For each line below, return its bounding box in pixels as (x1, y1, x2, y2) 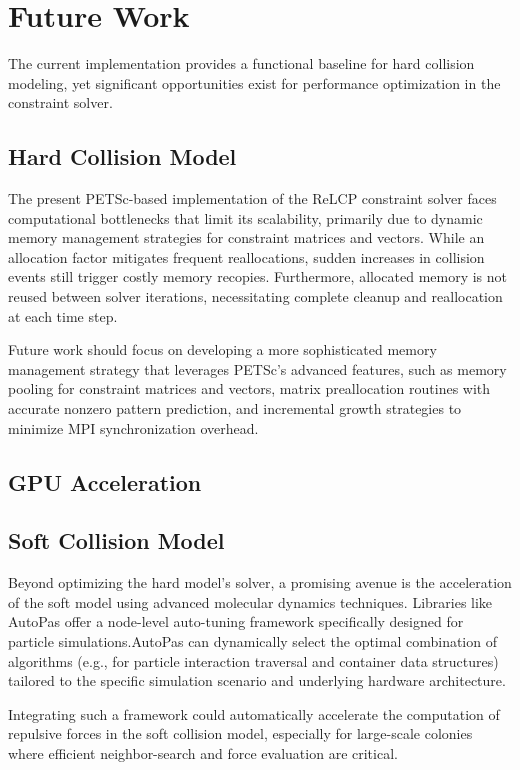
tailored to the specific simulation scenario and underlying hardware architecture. (8, 670, 506, 691)
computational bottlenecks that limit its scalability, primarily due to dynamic (8, 207, 483, 228)
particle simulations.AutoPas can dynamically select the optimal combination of (8, 631, 497, 651)
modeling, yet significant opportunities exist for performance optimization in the (8, 72, 501, 93)
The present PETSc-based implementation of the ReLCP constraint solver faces (8, 188, 497, 209)
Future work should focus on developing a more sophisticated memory (8, 339, 437, 360)
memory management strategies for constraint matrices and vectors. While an (8, 227, 485, 248)
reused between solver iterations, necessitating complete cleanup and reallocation (8, 286, 503, 307)
